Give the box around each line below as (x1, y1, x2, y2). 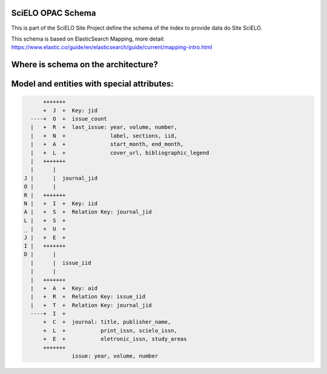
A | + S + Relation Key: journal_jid (24, 209, 152, 215)
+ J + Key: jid (43, 107, 98, 114)
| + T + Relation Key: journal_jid (30, 301, 152, 309)
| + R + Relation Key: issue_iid (30, 294, 145, 300)
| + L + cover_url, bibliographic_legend (30, 149, 210, 156)
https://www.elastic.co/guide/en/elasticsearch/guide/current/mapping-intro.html (11, 44, 213, 51)
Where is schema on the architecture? (11, 59, 159, 70)
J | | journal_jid (24, 174, 98, 182)
